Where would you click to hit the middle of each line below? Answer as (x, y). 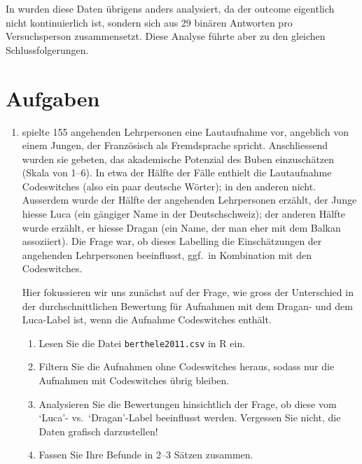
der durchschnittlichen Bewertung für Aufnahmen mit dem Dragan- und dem (187, 305)
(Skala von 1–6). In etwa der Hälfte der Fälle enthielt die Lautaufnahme (177, 173)
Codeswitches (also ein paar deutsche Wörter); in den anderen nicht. (169, 186)
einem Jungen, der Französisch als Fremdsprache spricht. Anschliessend (175, 145)
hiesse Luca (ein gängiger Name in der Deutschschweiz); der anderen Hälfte (184, 214)
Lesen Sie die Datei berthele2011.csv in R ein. (142, 343)
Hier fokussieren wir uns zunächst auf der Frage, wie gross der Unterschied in (188, 292)
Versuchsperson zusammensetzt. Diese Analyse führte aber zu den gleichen (166, 36)
